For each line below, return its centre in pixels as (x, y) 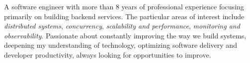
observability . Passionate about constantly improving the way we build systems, (125, 35)
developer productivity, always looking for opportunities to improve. (108, 54)
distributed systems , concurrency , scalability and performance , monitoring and (122, 26)
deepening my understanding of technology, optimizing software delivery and (121, 45)
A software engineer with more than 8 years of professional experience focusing (124, 6)
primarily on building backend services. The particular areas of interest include (124, 16)
